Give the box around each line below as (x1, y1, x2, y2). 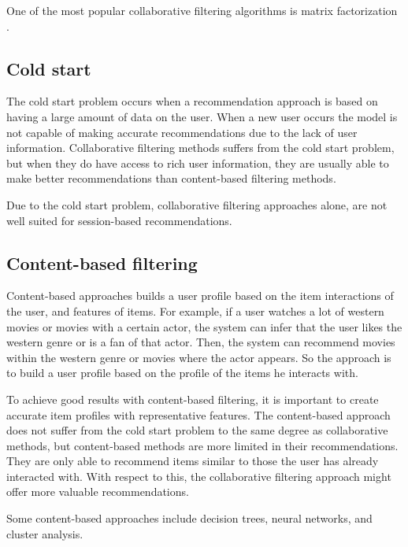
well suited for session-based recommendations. (6, 212, 232, 228)
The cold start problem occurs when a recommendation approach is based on (6, 93, 378, 109)
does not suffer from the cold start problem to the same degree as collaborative (6, 422, 388, 438)
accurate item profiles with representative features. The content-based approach (6, 406, 391, 423)
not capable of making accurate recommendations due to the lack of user (6, 124, 358, 140)
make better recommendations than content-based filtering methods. (6, 170, 336, 187)
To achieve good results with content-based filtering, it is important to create (6, 390, 379, 407)
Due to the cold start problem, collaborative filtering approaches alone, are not (6, 196, 388, 213)
